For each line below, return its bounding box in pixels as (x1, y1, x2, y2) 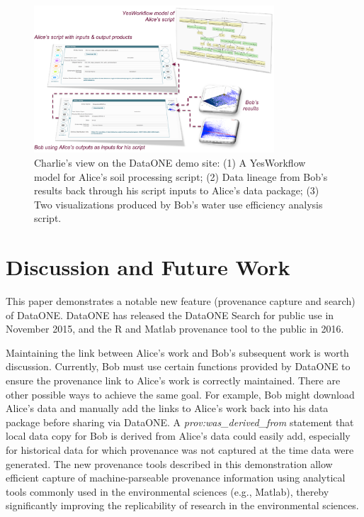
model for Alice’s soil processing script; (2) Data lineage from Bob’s (34, 169, 328, 184)
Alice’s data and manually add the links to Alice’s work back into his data (6, 401, 329, 416)
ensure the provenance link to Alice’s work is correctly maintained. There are (6, 373, 341, 387)
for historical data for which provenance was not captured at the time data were (6, 442, 354, 457)
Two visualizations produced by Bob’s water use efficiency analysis (34, 196, 323, 211)
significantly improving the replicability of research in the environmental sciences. (6, 498, 359, 513)
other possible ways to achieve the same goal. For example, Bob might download (6, 387, 355, 401)
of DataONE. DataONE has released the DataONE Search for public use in (6, 307, 334, 322)
